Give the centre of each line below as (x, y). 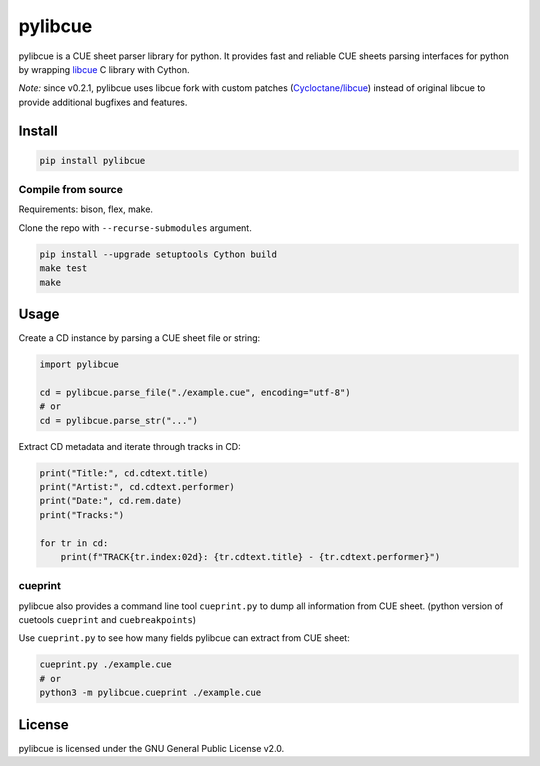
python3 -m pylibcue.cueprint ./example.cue (150, 693)
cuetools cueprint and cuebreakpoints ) (107, 620)
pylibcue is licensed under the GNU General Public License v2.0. (151, 748)
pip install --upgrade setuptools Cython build (158, 254)
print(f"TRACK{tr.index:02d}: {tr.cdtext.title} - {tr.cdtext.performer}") (250, 556)
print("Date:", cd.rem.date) (111, 501)
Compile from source (71, 190)
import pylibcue (79, 364)
